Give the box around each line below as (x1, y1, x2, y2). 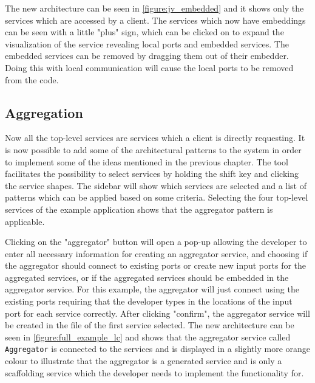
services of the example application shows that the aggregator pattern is (5, 202, 273, 215)
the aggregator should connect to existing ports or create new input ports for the (5, 259, 307, 272)
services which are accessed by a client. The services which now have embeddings (5, 13, 306, 26)
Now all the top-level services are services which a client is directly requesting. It (5, 131, 305, 144)
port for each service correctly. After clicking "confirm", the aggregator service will (5, 306, 310, 319)
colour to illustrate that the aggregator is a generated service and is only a (5, 354, 282, 367)
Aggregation (5, 103, 83, 122)
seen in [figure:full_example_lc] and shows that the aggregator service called (5, 330, 291, 343)
